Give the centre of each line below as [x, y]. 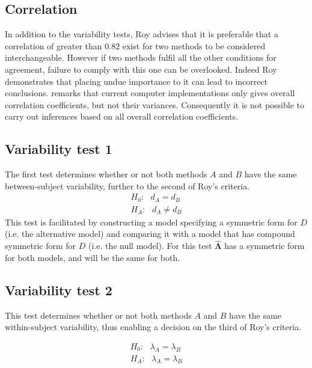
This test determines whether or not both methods [98, 315]
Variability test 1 [59, 149]
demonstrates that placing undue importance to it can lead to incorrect [136, 81]
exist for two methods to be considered [194, 45]
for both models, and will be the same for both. [93, 257]
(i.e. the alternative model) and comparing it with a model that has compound [150, 234]
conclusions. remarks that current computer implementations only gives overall [150, 93]
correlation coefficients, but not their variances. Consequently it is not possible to [154, 104]
